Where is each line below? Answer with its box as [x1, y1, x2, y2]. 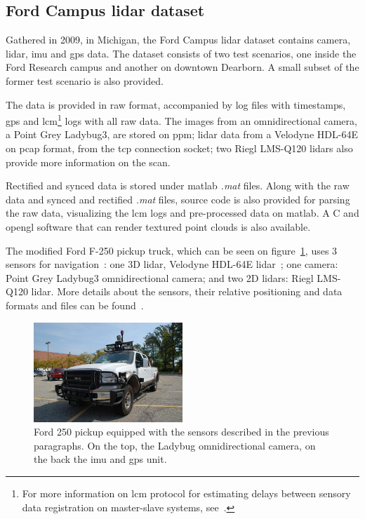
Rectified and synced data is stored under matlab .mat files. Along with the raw [6, 178, 350, 193]
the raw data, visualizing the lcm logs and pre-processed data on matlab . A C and [6, 205, 359, 220]
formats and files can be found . [6, 297, 144, 312]
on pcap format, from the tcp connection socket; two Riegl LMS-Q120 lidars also [6, 141, 353, 156]
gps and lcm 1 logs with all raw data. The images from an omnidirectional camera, [6, 112, 357, 128]
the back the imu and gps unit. [34, 452, 167, 466]
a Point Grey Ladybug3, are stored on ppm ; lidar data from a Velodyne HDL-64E [6, 127, 358, 142]
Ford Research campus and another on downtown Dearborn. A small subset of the [6, 60, 359, 74]
